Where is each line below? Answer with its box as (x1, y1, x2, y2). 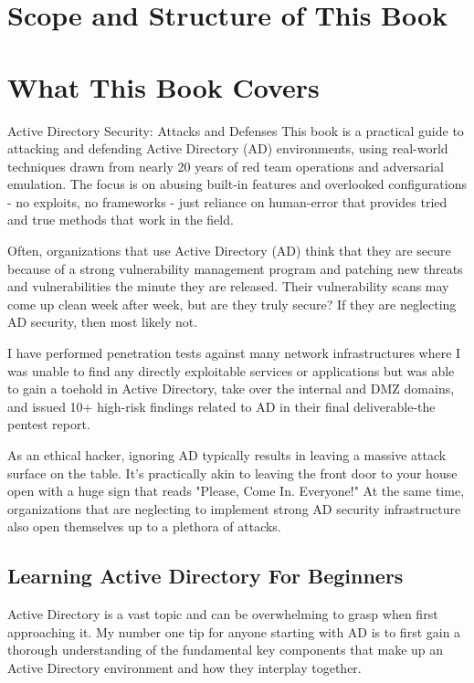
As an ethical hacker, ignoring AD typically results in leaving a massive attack (7, 446, 447, 464)
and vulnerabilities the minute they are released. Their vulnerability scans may (7, 277, 449, 296)
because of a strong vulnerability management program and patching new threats (7, 258, 463, 278)
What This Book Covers (7, 68, 320, 105)
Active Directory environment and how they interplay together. (7, 657, 362, 677)
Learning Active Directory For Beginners (7, 562, 404, 590)
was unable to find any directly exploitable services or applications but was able (7, 361, 455, 380)
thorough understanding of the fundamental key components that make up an (7, 640, 444, 659)
